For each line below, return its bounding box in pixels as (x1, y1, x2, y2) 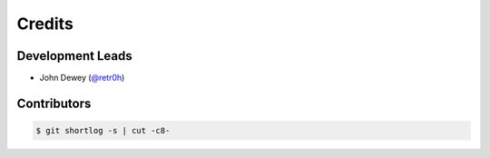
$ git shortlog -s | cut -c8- (35, 125, 171, 136)
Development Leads (16, 48, 133, 64)
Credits (16, 14, 74, 34)
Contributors (16, 95, 92, 111)
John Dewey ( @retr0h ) (39, 73, 125, 84)
